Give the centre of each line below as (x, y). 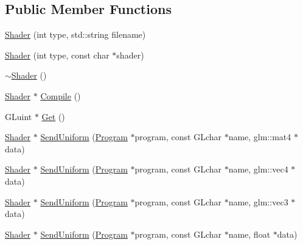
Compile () (61, 95)
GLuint (19, 116)
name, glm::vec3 (258, 201)
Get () (53, 116)
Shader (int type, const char (57, 55)
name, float (249, 234)
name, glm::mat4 (260, 137)
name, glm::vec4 (258, 169)
